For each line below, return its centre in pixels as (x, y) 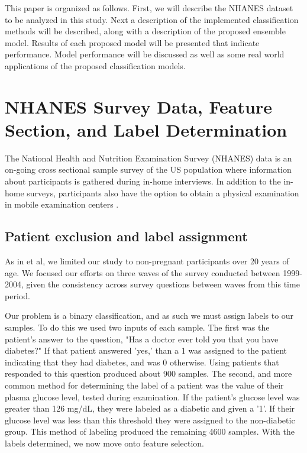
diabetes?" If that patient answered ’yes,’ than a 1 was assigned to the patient (146, 350)
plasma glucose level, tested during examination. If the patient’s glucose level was (152, 397)
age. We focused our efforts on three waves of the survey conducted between (143, 272)
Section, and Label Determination (146, 129)
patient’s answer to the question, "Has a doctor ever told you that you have (142, 339)
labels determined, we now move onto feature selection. (104, 443)
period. (17, 295)
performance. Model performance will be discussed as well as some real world (145, 54)
